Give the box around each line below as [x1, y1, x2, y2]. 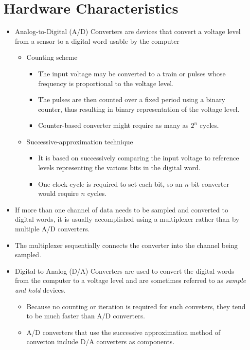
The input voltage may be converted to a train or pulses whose [38, 68, 226, 78]
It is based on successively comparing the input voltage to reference [38, 153, 239, 163]
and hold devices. [15, 285, 66, 295]
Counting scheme [26, 52, 77, 62]
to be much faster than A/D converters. [26, 311, 145, 321]
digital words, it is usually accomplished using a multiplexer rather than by [15, 214, 239, 224]
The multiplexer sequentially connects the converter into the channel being [15, 240, 238, 250]
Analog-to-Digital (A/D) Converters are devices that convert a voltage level [15, 26, 241, 36]
